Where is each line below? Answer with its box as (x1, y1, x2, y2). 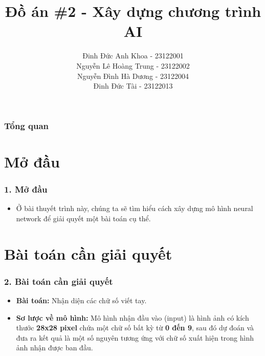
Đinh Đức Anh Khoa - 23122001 (82, 50, 184, 61)
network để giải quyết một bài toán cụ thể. (16, 213, 151, 223)
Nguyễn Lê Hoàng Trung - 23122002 (76, 60, 190, 71)
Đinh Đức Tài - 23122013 (93, 80, 173, 91)
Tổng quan (4, 119, 49, 132)
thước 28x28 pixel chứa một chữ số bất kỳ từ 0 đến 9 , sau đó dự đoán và (16, 322, 254, 333)
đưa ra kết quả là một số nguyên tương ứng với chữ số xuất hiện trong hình (16, 332, 254, 343)
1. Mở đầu (4, 182, 48, 195)
